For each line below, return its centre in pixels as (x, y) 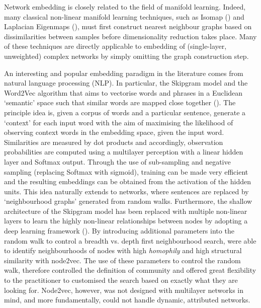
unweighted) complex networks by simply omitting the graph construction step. (126, 56)
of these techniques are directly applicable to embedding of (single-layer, (115, 46)
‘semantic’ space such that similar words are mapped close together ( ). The (120, 102)
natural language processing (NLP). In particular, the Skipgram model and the (126, 83)
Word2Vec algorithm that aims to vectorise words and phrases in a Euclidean (123, 92)
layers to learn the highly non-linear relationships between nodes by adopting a (126, 221)
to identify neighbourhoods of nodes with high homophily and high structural (123, 250)
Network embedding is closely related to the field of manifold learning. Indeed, (125, 7)
